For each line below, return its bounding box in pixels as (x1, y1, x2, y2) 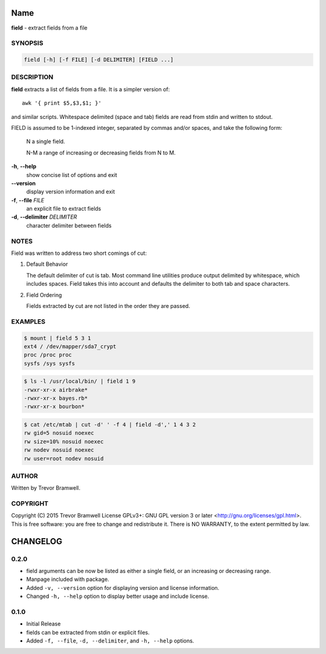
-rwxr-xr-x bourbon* (24, 403, 85, 410)
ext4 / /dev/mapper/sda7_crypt (24, 343, 117, 350)
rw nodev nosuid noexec (24, 447, 95, 454)
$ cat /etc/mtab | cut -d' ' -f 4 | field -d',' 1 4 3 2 (24, 422, 196, 428)
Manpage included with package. (26, 575, 110, 583)
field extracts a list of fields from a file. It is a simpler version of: (11, 85, 170, 93)
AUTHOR (11, 472, 39, 480)
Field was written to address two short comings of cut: (11, 249, 147, 257)
